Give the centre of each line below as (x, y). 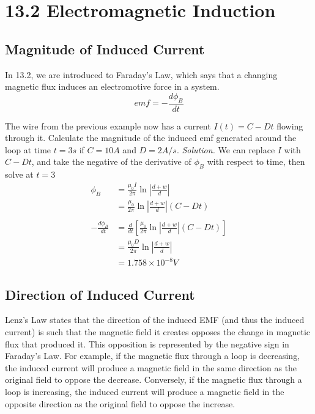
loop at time (28, 149)
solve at (19, 174)
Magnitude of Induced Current (105, 49)
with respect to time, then (256, 162)
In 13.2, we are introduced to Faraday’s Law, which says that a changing (141, 74)
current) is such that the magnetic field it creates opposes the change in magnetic (157, 332)
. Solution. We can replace (226, 149)
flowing (290, 125)
